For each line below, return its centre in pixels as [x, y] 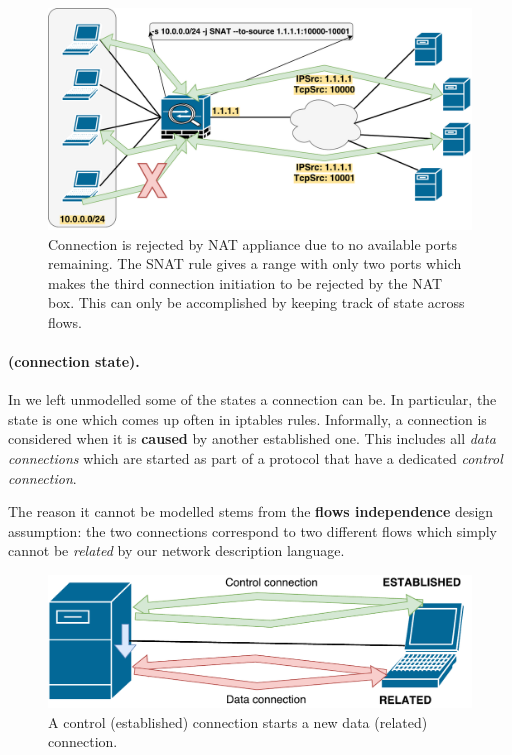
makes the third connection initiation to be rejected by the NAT [245, 282]
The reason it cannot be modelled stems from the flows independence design [251, 511]
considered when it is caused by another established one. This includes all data [252, 438]
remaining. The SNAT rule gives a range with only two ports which [255, 263]
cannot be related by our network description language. [176, 550]
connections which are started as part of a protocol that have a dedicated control [255, 458]
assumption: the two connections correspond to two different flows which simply [252, 530]
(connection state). [74, 361]
